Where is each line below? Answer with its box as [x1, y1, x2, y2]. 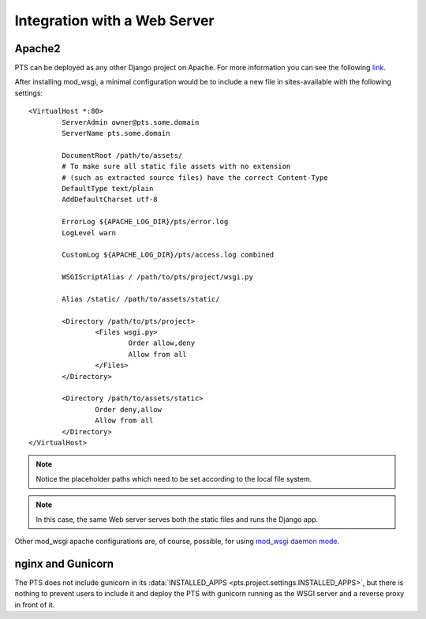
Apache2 [14, 42, 61, 55]
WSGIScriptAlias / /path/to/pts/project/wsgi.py [62, 272, 254, 282]
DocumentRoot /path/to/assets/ [62, 151, 183, 159]
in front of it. [14, 600, 55, 610]
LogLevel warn [62, 228, 117, 237]
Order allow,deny [128, 339, 196, 347]
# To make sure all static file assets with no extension [62, 162, 291, 171]
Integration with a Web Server [14, 12, 215, 29]
